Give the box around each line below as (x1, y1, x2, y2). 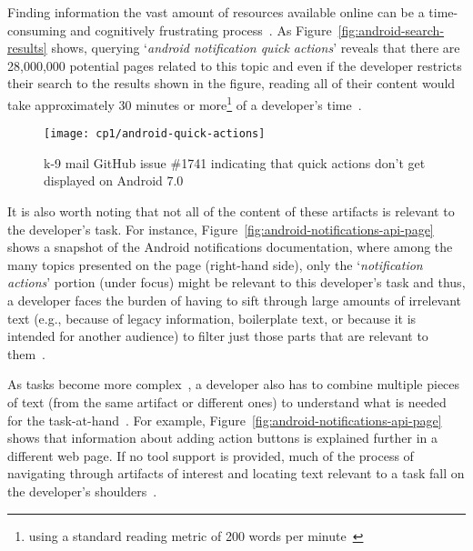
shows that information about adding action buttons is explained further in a (7, 428, 438, 447)
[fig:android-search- (337, 20, 445, 39)
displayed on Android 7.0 (44, 171, 184, 190)
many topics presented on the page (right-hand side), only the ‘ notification (7, 255, 423, 274)
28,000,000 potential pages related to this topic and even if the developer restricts (7, 55, 462, 75)
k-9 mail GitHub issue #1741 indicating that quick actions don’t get (44, 153, 426, 172)
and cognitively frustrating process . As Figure (70, 20, 332, 39)
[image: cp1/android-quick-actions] (44, 127, 266, 141)
